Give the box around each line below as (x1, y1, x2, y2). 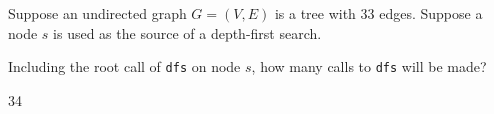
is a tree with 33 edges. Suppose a (274, 3, 483, 23)
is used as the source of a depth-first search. (53, 22, 322, 43)
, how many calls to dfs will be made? (251, 56, 487, 77)
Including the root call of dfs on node (8, 56, 241, 77)
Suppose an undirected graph (8, 3, 187, 23)
